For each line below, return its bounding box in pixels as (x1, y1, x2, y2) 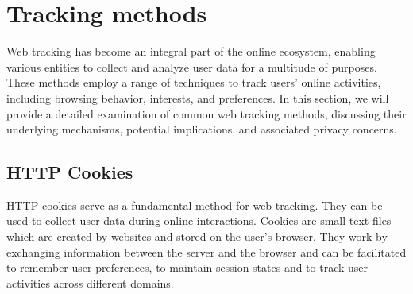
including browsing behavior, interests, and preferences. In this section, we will (6, 89, 389, 106)
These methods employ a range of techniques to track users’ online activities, (6, 74, 381, 91)
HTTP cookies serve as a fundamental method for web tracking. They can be (6, 196, 383, 213)
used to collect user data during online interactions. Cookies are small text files (6, 212, 392, 229)
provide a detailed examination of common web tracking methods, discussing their (6, 105, 407, 122)
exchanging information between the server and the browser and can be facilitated (6, 243, 407, 260)
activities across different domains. (6, 274, 174, 291)
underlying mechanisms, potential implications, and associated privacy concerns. (6, 121, 397, 137)
